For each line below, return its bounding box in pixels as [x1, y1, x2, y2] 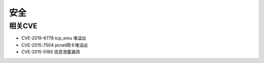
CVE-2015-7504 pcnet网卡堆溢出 [21, 42, 88, 48]
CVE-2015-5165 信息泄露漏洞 [21, 49, 80, 55]
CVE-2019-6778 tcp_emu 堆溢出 [21, 35, 87, 41]
